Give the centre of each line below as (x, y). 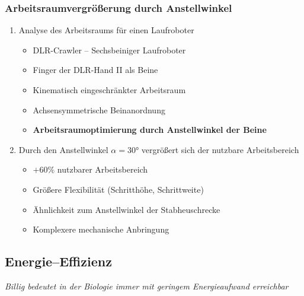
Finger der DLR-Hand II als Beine (95, 70)
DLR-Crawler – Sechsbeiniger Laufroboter (109, 50)
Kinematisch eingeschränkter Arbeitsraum (109, 90)
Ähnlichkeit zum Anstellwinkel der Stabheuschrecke (127, 209)
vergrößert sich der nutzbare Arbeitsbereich (220, 149)
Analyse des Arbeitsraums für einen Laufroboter (106, 30)
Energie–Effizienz (58, 261)
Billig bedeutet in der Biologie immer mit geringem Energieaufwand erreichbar (147, 286)
